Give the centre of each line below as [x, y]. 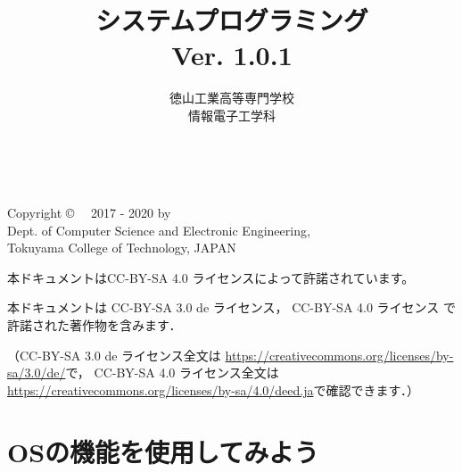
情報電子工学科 [232, 115]
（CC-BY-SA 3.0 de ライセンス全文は [114, 355]
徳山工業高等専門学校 [232, 98]
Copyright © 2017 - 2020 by [89, 213]
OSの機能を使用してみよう [163, 451]
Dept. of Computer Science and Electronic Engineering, [159, 230]
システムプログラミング [232, 20]
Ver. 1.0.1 [232, 55]
